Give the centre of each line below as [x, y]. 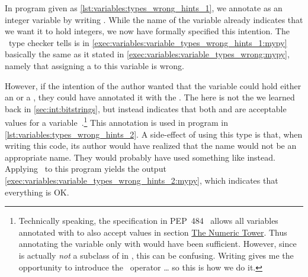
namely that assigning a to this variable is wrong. [94, 65]
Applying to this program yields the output [86, 169]
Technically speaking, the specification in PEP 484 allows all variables [148, 221]
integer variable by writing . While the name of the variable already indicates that [154, 19]
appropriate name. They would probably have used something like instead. [140, 157]
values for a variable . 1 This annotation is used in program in [116, 121]
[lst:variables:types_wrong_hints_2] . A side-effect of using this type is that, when [154, 134]
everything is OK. [37, 192]
